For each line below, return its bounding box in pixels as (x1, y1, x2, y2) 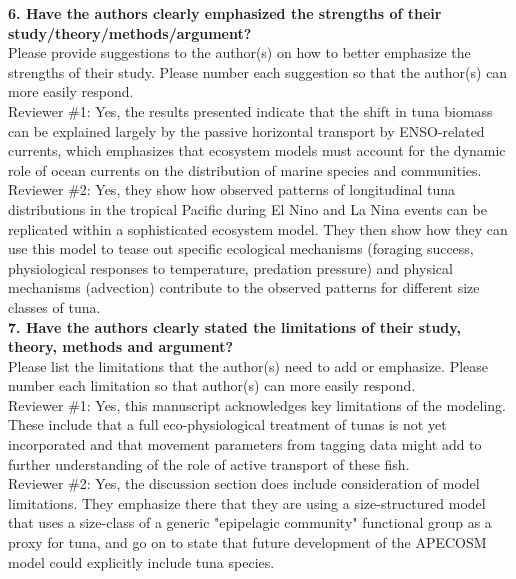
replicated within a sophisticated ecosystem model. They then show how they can (8, 218, 508, 239)
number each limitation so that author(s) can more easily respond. (8, 375, 416, 396)
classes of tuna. (8, 296, 101, 317)
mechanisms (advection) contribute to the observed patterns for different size (8, 277, 480, 298)
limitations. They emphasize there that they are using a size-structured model (8, 492, 486, 513)
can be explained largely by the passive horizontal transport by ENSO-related (8, 120, 485, 141)
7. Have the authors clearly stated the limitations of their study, (8, 316, 461, 337)
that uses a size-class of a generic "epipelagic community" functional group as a (8, 512, 492, 533)
